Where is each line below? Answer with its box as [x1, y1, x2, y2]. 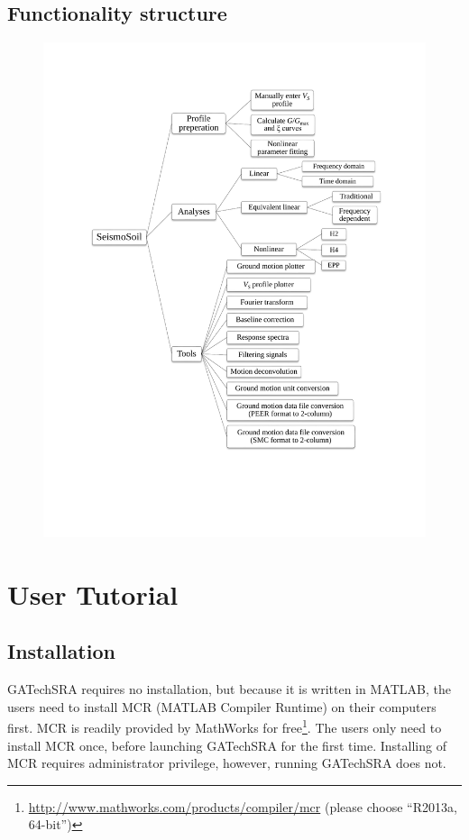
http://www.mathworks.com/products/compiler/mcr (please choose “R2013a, [28, 797, 457, 816]
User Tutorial [7, 575, 179, 612]
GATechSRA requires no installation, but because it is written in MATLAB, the [7, 680, 451, 698]
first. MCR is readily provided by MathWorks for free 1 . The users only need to [7, 716, 442, 737]
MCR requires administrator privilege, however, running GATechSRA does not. [7, 753, 446, 772]
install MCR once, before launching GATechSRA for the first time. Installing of [7, 735, 446, 754]
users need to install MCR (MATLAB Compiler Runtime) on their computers [7, 697, 437, 716]
